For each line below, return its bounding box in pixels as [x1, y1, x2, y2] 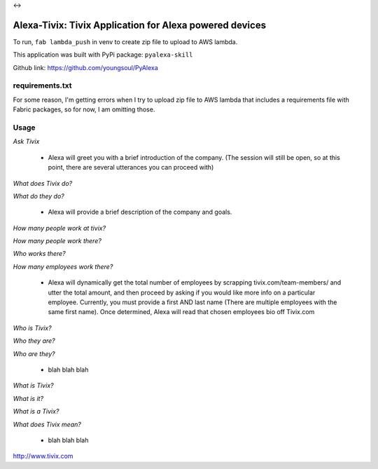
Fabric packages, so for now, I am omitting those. [13, 105, 155, 114]
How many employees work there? [13, 262, 113, 271]
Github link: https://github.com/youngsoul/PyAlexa [13, 63, 159, 72]
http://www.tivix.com [13, 452, 73, 461]
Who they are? [13, 337, 55, 345]
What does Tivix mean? [13, 420, 82, 428]
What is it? [13, 394, 44, 402]
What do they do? [13, 191, 64, 200]
